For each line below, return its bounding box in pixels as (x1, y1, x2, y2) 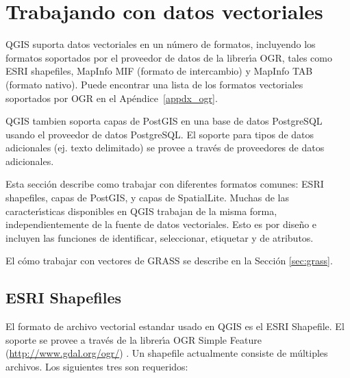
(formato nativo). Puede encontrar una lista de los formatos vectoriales (5, 77, 303, 91)
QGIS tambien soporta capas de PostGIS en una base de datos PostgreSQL (5, 114, 323, 128)
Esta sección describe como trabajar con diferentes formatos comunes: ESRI (5, 177, 324, 191)
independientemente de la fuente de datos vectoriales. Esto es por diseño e (5, 217, 317, 231)
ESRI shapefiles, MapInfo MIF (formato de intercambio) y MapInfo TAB (5, 64, 313, 78)
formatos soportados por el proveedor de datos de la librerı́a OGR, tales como (5, 50, 332, 64)
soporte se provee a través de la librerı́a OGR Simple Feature (5, 332, 262, 346)
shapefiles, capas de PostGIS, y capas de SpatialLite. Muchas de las (5, 190, 290, 205)
